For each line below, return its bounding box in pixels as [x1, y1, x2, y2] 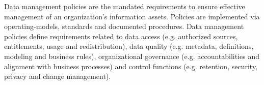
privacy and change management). [4, 71, 111, 81]
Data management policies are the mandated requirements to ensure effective [4, 1, 245, 11]
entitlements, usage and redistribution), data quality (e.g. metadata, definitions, [4, 41, 254, 51]
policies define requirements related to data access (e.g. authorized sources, [4, 31, 238, 41]
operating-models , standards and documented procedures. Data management [4, 21, 244, 32]
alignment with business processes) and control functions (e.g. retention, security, [4, 61, 257, 71]
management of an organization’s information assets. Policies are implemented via [4, 11, 260, 21]
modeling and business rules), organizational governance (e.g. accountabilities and [4, 50, 260, 61]
